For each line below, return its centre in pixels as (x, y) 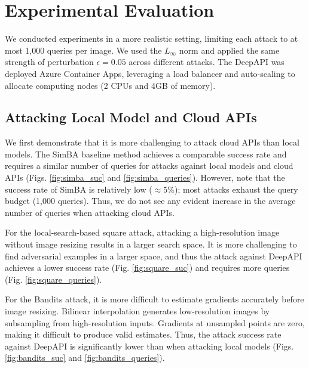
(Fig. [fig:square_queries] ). (53, 279)
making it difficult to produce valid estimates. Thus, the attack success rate (143, 334)
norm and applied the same (229, 50)
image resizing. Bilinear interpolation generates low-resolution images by (137, 311)
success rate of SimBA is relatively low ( (79, 189)
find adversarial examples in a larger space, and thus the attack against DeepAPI (154, 256)
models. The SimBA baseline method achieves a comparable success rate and (146, 154)
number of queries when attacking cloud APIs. (90, 212)
